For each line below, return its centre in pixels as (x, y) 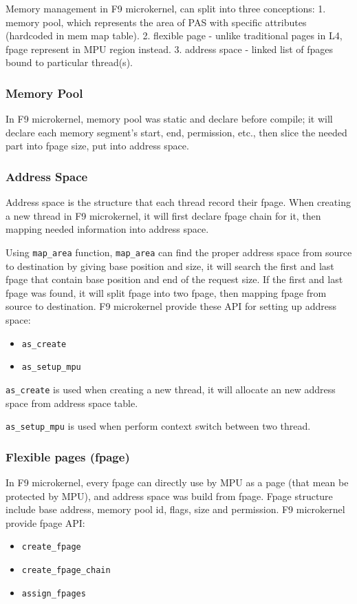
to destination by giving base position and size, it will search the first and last (170, 265)
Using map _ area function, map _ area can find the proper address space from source (179, 252)
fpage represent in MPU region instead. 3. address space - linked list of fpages (170, 49)
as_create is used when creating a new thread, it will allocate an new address (171, 389)
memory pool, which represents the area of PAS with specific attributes (156, 22)
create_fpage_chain (66, 571)
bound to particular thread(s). (69, 62)
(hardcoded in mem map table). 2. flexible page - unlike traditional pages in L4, (174, 35)
